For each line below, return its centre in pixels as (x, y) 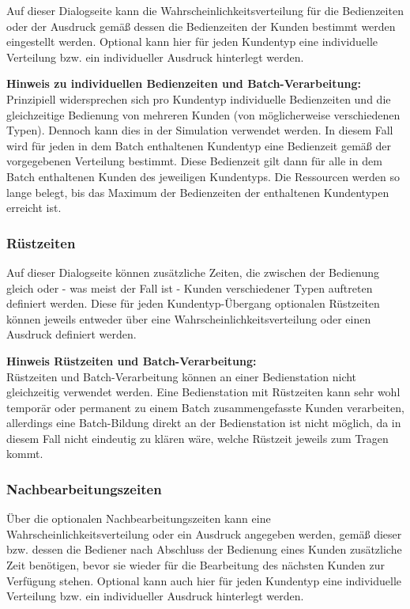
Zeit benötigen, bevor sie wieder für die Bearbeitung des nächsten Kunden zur (196, 565)
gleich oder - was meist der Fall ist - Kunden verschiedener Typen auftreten (190, 287)
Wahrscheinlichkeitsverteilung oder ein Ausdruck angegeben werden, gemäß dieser (204, 533)
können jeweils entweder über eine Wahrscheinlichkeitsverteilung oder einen (189, 318)
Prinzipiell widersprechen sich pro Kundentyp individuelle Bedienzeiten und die (199, 98)
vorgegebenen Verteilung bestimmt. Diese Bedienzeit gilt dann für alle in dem (194, 161)
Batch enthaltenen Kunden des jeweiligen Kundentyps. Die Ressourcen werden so (203, 176)
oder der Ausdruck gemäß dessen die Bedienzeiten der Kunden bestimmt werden (201, 26)
